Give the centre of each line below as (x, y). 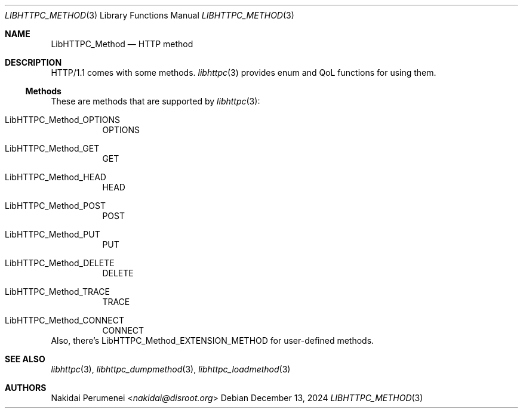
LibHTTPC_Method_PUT (53, 234)
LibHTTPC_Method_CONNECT (64, 320)
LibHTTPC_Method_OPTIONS (62, 120)
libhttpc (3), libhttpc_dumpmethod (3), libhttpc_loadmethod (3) (171, 369)
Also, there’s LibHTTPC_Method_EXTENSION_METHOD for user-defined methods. (213, 340)
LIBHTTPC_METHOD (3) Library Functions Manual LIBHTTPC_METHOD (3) (150, 15)
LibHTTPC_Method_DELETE (60, 263)
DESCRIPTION (33, 62)
